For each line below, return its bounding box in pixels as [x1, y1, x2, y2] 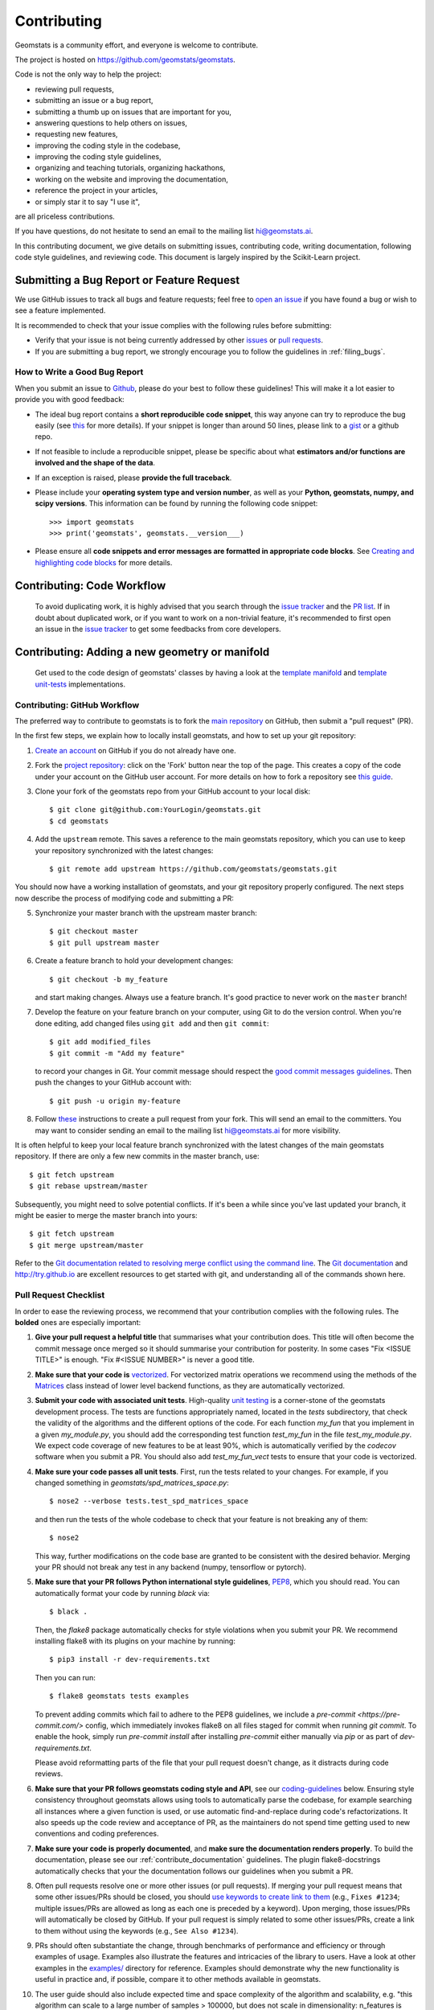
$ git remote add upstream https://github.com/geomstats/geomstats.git [49, 864, 338, 873]
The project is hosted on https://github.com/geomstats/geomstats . [14, 55, 236, 64]
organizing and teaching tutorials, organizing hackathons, [35, 163, 226, 173]
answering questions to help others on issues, [35, 117, 188, 128]
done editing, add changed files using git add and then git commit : [35, 1018, 269, 1028]
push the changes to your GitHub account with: [35, 1077, 192, 1087]
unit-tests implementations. [35, 679, 126, 689]
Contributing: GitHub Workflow [14, 699, 140, 711]
